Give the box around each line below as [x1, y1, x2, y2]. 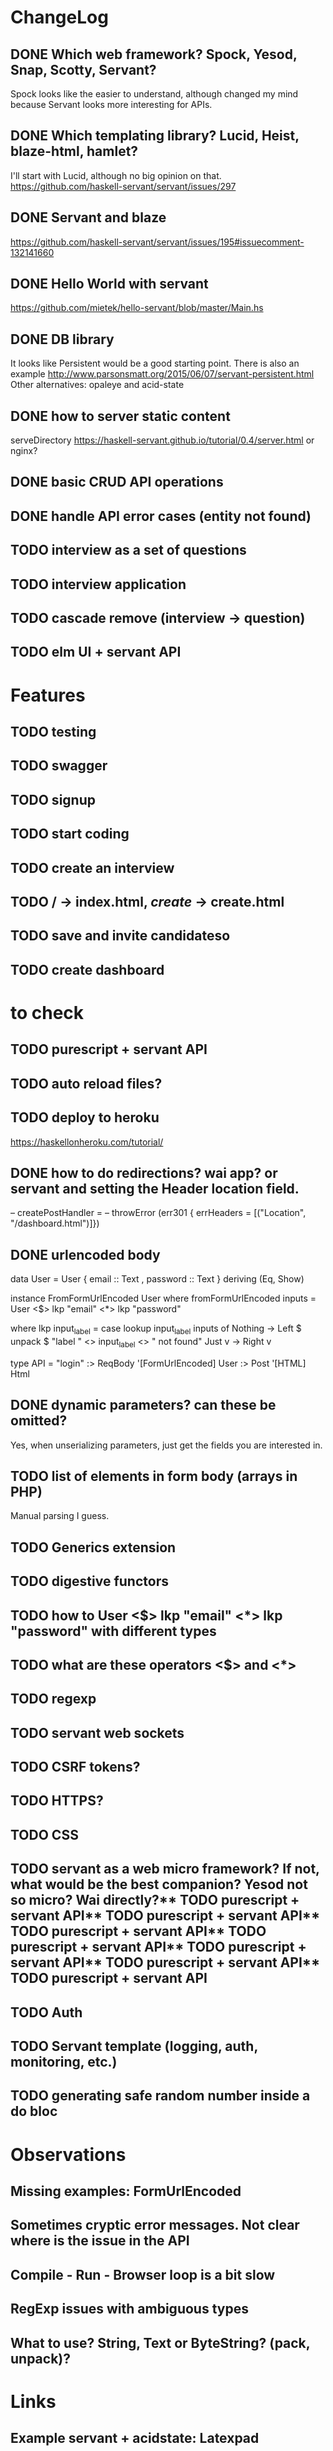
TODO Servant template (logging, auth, [10, 2038, 258, 2055]
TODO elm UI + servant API [10, 644, 182, 661]
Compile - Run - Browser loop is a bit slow [10, 2266, 276, 2283]
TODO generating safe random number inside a [10, 2087, 311, 2105]
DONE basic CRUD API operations [10, 474, 224, 491]
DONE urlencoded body [10, 1246, 161, 1263]
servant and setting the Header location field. [10, 1180, 300, 1197]
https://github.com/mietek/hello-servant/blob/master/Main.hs [10, 302, 264, 314]
